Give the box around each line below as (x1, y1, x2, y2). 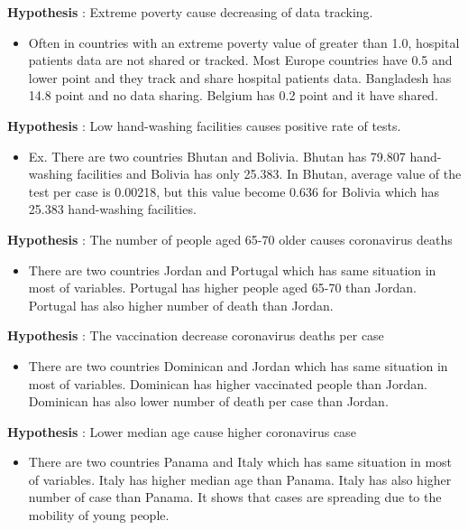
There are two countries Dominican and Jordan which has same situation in (28, 356, 448, 375)
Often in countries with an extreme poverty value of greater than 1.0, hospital (28, 33, 460, 51)
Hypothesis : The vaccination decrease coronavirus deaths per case (7, 326, 384, 345)
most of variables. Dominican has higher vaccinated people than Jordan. (28, 374, 427, 393)
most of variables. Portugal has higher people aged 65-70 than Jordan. (28, 278, 417, 297)
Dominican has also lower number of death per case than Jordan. (28, 392, 389, 411)
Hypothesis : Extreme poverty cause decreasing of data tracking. (7, 3, 373, 21)
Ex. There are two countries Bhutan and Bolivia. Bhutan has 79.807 (28, 146, 406, 165)
